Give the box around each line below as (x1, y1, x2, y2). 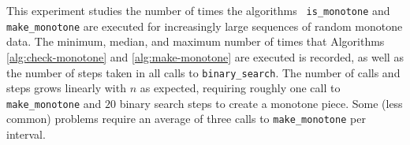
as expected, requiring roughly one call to (140, 80, 341, 96)
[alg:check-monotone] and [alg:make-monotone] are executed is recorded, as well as (6, 48, 404, 65)
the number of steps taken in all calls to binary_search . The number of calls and (6, 64, 401, 80)
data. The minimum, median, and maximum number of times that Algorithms (6, 33, 385, 50)
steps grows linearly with (6, 80, 126, 96)
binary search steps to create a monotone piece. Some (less (119, 95, 403, 111)
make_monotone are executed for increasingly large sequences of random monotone (6, 17, 403, 34)
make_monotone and (6, 95, 102, 111)
